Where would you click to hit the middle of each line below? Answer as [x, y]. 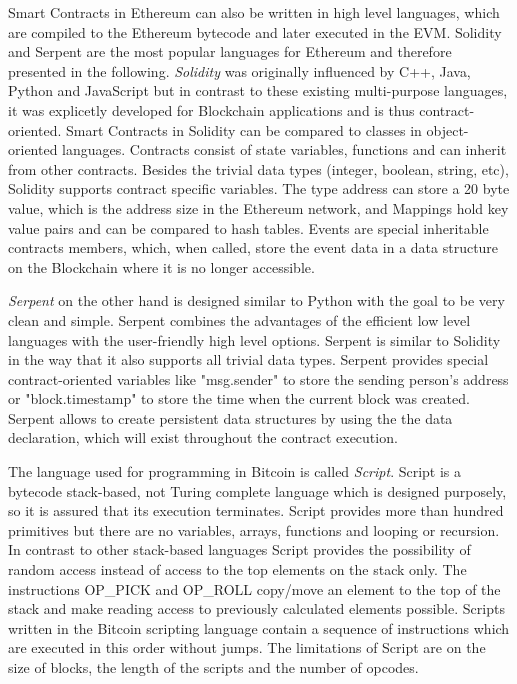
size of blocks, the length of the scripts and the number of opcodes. [213, 667]
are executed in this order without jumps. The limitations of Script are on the [247, 647]
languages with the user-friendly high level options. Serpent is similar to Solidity [254, 339]
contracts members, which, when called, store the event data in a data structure [253, 247]
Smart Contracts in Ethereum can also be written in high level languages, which [254, 12]
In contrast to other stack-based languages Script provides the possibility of [239, 549]
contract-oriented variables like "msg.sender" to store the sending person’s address [258, 378]
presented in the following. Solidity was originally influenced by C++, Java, [239, 70]
